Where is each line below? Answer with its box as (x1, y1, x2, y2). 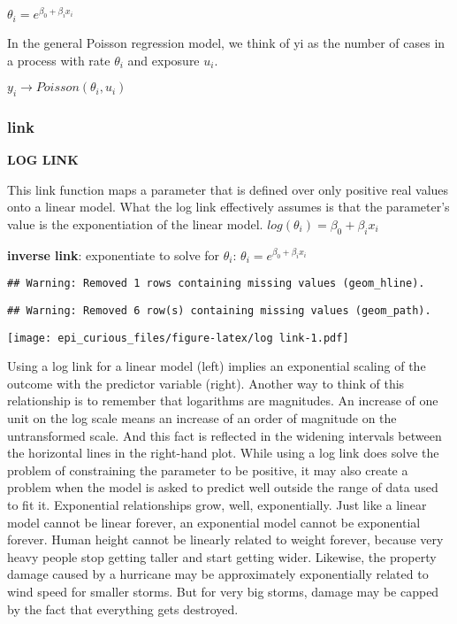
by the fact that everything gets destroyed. (7, 599, 239, 618)
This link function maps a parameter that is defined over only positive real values (7, 180, 449, 198)
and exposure (127, 50, 200, 69)
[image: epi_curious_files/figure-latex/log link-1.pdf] (7, 331, 349, 344)
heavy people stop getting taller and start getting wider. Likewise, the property (7, 547, 437, 566)
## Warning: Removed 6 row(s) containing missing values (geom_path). (7, 304, 431, 317)
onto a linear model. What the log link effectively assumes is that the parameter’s (7, 197, 450, 216)
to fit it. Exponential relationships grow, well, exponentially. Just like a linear (7, 496, 427, 513)
